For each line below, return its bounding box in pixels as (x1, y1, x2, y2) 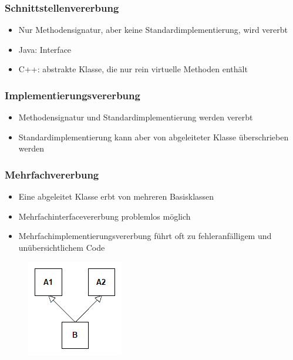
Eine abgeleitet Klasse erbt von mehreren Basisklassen (18, 190, 214, 203)
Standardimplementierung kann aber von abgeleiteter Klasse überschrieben (18, 130, 289, 143)
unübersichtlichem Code (18, 241, 105, 253)
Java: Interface (18, 43, 72, 55)
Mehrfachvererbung (5, 167, 99, 181)
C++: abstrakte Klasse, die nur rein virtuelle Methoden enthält (18, 63, 248, 75)
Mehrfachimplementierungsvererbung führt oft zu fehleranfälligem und (18, 230, 272, 242)
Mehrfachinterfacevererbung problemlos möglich (18, 210, 191, 222)
